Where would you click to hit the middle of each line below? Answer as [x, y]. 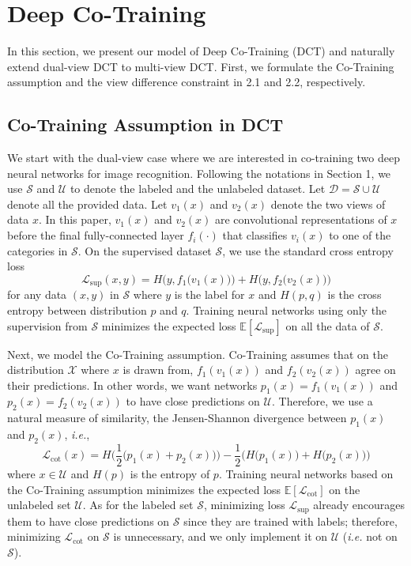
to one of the [360, 235]
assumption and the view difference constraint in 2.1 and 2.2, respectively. [187, 82]
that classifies [255, 235]
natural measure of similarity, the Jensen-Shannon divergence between [177, 418]
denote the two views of [328, 204]
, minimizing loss [244, 505]
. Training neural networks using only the [287, 309]
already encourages [359, 505]
